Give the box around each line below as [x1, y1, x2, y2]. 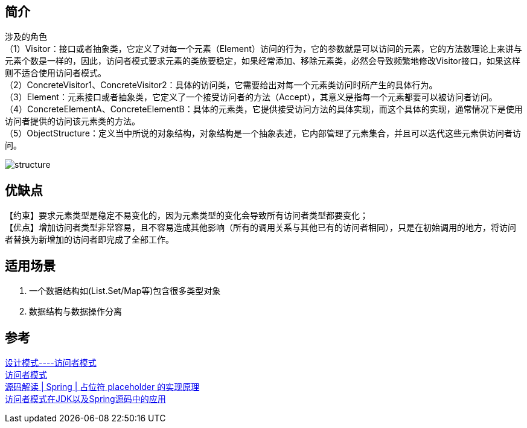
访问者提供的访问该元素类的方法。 [5, 116, 140, 127]
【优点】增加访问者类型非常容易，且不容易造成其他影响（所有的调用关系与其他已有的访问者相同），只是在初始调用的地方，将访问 [5, 222, 516, 233]
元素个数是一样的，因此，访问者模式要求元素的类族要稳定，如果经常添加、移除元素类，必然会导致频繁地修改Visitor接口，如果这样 [5, 56, 520, 66]
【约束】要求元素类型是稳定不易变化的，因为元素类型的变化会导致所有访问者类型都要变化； [5, 210, 368, 221]
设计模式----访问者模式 [5, 357, 97, 368]
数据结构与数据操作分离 [29, 306, 122, 317]
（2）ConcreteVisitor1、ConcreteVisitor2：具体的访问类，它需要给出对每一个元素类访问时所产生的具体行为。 [5, 80, 438, 91]
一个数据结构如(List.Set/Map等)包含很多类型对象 [29, 286, 221, 296]
